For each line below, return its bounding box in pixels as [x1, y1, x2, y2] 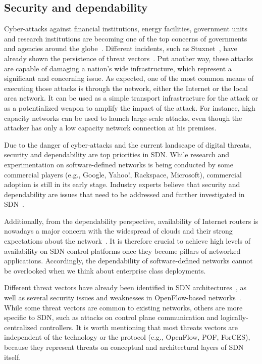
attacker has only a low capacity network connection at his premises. [4, 122, 217, 133]
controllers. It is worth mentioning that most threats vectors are [39, 322, 238, 332]
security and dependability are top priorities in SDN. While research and [4, 149, 229, 160]
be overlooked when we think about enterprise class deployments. [4, 265, 206, 276]
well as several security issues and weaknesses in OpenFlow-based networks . [4, 292, 241, 303]
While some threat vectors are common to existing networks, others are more [4, 302, 243, 312]
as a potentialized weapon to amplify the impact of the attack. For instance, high [4, 102, 255, 113]
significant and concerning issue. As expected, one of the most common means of [4, 73, 254, 83]
